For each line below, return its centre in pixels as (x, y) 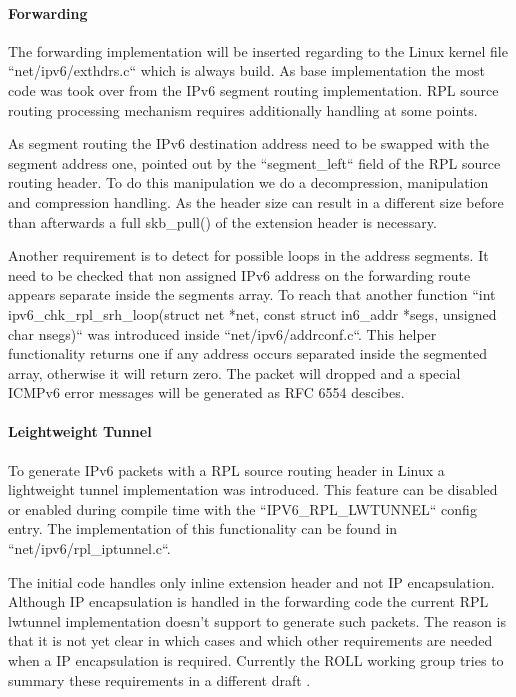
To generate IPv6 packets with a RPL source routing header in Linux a (226, 469)
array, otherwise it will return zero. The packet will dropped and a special (234, 372)
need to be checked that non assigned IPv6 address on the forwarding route (239, 274)
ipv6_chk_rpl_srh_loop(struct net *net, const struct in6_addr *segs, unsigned (252, 313)
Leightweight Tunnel (80, 431)
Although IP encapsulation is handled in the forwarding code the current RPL (248, 601)
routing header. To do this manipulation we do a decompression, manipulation (248, 182)
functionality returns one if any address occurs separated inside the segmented (248, 353)
